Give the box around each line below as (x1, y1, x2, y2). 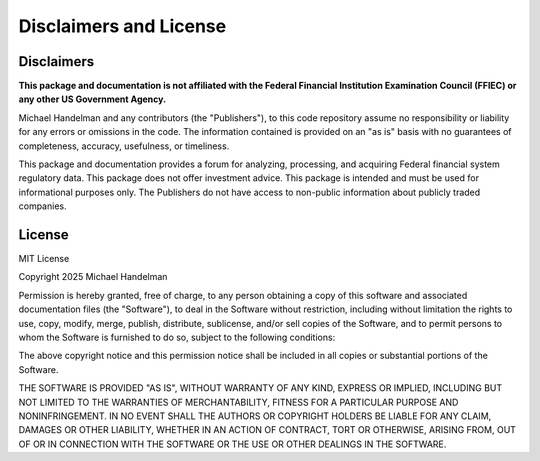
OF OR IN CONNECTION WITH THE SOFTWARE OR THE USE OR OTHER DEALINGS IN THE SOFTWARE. (18, 438, 447, 450)
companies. (18, 200, 67, 212)
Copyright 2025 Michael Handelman (18, 271, 168, 283)
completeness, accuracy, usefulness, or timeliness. (18, 140, 230, 152)
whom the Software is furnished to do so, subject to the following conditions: (18, 331, 336, 344)
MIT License (18, 253, 70, 265)
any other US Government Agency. (18, 93, 167, 105)
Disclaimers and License (18, 15, 227, 37)
